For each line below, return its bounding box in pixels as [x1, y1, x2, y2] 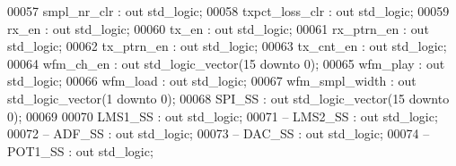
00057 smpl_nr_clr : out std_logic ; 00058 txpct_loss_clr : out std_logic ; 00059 [7, 2, 450, 20]
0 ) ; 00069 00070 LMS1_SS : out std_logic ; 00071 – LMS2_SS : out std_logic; [7, 106, 438, 125]
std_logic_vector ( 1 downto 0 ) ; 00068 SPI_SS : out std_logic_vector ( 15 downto [7, 88, 450, 107]
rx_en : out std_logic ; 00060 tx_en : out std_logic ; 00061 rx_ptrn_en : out [7, 19, 429, 37]
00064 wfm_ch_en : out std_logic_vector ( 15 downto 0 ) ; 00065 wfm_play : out [7, 54, 445, 72]
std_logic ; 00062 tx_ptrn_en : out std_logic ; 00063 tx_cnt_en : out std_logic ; [7, 37, 447, 55]
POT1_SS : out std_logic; [7, 141, 153, 160]
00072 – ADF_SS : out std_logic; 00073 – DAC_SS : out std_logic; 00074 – [7, 124, 430, 143]
